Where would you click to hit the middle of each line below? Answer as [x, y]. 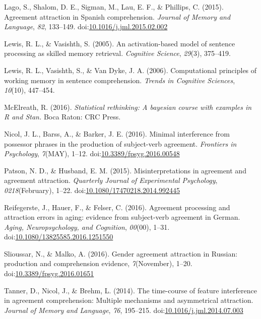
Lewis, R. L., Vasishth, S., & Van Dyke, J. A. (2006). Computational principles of [130, 70]
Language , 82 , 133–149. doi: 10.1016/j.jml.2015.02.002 [86, 26]
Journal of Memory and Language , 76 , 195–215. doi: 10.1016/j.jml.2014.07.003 [124, 310]
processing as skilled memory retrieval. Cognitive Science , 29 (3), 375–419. [117, 53]
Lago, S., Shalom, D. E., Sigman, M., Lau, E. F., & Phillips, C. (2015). [114, 7]
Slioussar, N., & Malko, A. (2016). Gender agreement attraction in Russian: [121, 253]
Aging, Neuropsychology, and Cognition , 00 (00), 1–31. [87, 227]
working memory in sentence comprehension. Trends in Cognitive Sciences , [120, 80]
